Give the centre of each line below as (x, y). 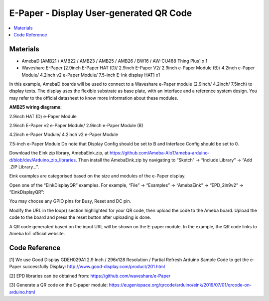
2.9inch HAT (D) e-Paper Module (43, 116)
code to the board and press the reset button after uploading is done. (80, 217)
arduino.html (22, 292)
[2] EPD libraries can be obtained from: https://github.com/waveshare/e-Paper (90, 276)
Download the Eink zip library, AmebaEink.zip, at (59, 153)
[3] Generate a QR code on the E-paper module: (59, 285)
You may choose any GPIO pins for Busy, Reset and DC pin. (70, 201)
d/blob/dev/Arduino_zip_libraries (43, 160)
